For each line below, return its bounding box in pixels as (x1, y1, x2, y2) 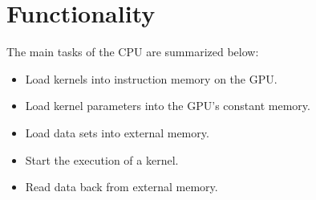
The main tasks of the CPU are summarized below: (6, 43, 259, 60)
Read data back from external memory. (25, 178, 218, 195)
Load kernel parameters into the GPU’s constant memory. (25, 97, 310, 114)
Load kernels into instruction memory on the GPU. (25, 70, 278, 87)
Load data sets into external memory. (25, 124, 209, 141)
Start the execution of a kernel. (25, 151, 179, 168)
